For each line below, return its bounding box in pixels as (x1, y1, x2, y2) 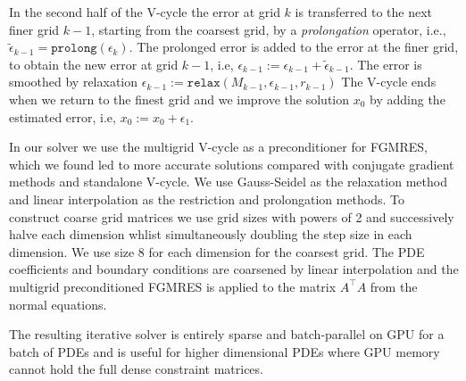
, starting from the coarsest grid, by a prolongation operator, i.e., (91, 20, 446, 38)
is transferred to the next (295, 3, 433, 21)
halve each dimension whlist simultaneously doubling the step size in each (9, 225, 412, 244)
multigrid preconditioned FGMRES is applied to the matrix (9, 277, 337, 295)
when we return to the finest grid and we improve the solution (9, 89, 350, 108)
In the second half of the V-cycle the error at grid (9, 3, 280, 21)
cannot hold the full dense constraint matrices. (9, 360, 263, 378)
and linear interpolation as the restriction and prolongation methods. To (9, 189, 405, 208)
